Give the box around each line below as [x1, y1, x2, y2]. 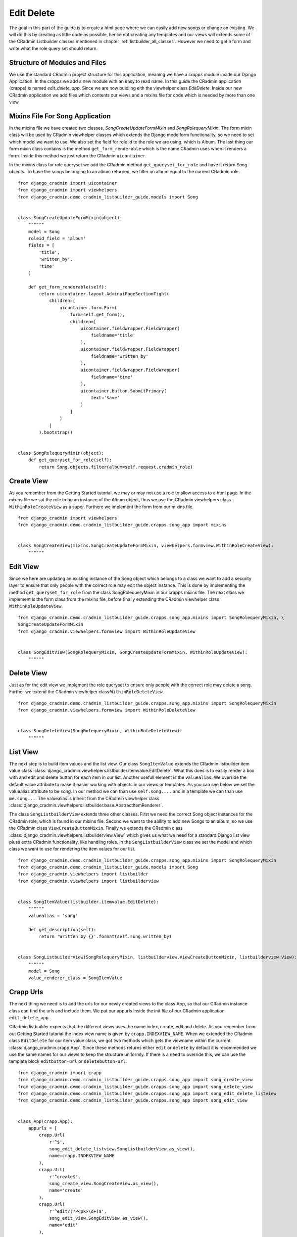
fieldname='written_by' [91, 353, 148, 359]
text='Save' [91, 395, 120, 400]
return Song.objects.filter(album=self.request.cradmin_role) [39, 464, 193, 470]
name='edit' [49, 1222, 78, 1228]
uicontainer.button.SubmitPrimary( [80, 388, 167, 393]
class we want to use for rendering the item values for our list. [9, 846, 136, 852]
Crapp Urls [9, 988, 44, 997]
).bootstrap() [39, 429, 73, 435]
